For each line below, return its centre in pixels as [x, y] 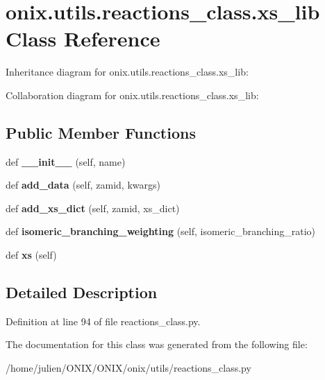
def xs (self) [31, 255]
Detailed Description [82, 292]
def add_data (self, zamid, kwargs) [83, 185]
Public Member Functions [101, 132]
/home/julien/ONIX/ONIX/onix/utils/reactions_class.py [128, 368]
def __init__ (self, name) [66, 161]
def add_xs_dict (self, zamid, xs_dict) [93, 208]
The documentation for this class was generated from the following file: [157, 344]
